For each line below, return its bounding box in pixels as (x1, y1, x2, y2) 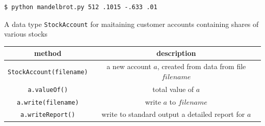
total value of (152, 83, 194, 94)
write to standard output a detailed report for (101, 109, 245, 119)
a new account (107, 61, 151, 72)
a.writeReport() (20, 111, 75, 119)
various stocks (4, 28, 48, 39)
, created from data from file (157, 61, 246, 72)
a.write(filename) (16, 99, 79, 106)
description (156, 48, 196, 58)
